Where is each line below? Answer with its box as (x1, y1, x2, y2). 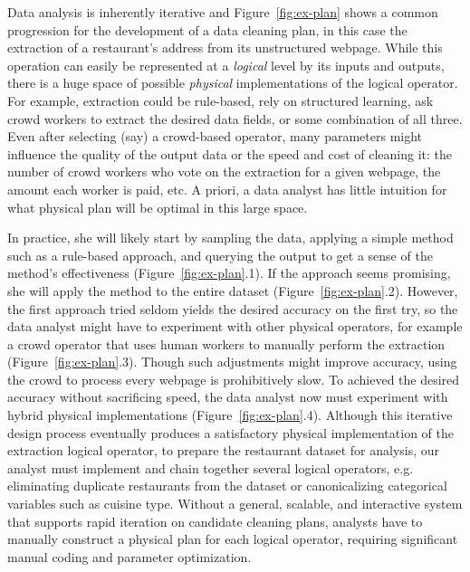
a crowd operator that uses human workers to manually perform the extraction (7, 334, 446, 353)
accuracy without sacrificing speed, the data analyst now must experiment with (7, 387, 448, 406)
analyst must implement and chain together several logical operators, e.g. (7, 458, 414, 477)
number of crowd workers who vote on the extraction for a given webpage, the (7, 162, 441, 181)
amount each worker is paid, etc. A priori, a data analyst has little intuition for (7, 179, 447, 198)
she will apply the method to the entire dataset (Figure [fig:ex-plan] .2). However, (7, 281, 458, 300)
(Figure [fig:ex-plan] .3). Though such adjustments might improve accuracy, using (7, 352, 457, 371)
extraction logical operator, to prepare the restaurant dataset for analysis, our (7, 441, 440, 460)
